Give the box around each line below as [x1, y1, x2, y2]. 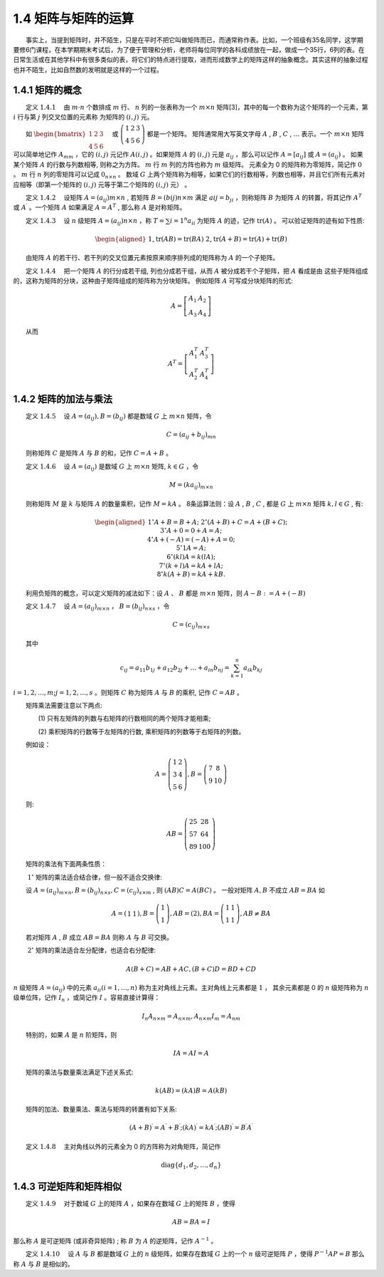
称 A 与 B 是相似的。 [13, 1259, 74, 1268]
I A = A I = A [173, 1049, 210, 1058]
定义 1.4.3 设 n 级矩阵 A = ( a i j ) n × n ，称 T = [26, 216, 165, 226]
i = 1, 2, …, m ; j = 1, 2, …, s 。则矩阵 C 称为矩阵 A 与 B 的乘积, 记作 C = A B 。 [13, 688, 243, 697]
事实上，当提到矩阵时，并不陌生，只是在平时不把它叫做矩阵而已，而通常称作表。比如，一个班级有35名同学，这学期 [26, 36, 363, 44]
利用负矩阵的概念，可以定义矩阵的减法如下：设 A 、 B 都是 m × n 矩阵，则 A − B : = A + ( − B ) [26, 588, 306, 598]
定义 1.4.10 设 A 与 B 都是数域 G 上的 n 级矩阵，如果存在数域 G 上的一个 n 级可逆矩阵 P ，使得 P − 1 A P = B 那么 [26, 1249, 366, 1258]
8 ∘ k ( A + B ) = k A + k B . [156, 569, 225, 578]
